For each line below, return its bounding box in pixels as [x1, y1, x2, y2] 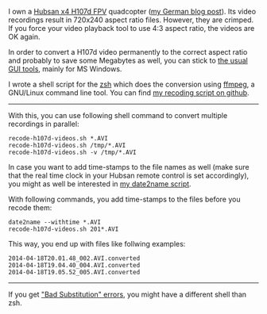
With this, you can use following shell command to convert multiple [8, 111, 228, 120]
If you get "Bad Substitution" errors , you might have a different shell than [8, 289, 247, 299]
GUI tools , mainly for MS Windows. [8, 64, 122, 74]
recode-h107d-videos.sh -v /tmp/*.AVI [8, 148, 137, 156]
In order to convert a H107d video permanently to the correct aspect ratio [8, 48, 248, 56]
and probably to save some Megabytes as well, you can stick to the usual [8, 56, 248, 65]
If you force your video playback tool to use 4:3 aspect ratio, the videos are [8, 24, 255, 33]
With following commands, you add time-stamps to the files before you [8, 194, 241, 204]
